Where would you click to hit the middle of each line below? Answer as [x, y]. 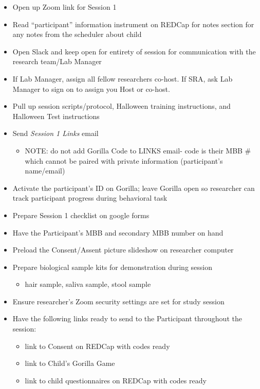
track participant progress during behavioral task [90, 198]
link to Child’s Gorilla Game [70, 363]
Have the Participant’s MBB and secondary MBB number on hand [118, 232]
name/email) [45, 171]
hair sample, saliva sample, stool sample [88, 284]
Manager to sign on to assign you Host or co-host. [91, 89]
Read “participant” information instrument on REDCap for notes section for [133, 24]
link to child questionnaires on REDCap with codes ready [116, 380]
